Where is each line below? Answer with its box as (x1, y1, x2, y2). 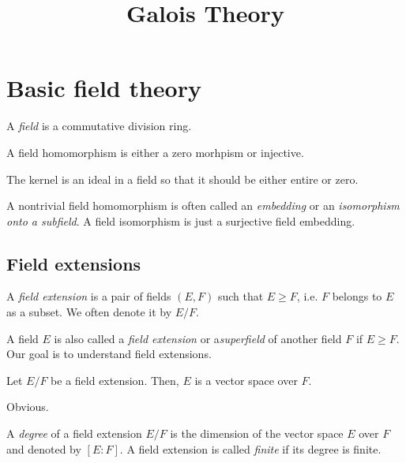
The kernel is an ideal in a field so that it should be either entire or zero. (6, 170, 359, 187)
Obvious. (6, 398, 49, 415)
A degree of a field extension (6, 425, 142, 442)
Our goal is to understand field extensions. (6, 345, 212, 362)
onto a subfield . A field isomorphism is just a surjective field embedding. (6, 212, 355, 229)
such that (217, 288, 264, 304)
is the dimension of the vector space (170, 425, 344, 442)
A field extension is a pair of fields (6, 288, 171, 304)
